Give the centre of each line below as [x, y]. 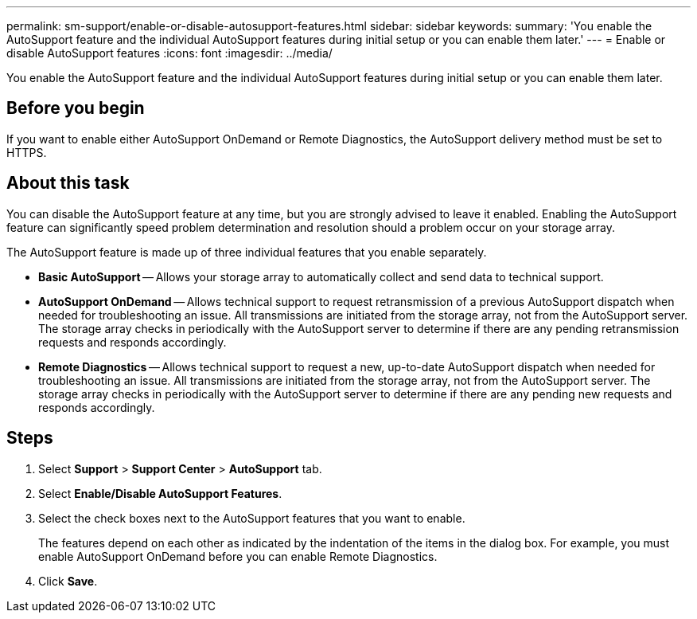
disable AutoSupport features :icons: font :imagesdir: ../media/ [169, 53]
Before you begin [76, 108]
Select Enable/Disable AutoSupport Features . [160, 493]
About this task [68, 183]
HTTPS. [27, 152]
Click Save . [68, 581]
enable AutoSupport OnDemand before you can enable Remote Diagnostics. [238, 556]
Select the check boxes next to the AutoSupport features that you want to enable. [252, 518]
